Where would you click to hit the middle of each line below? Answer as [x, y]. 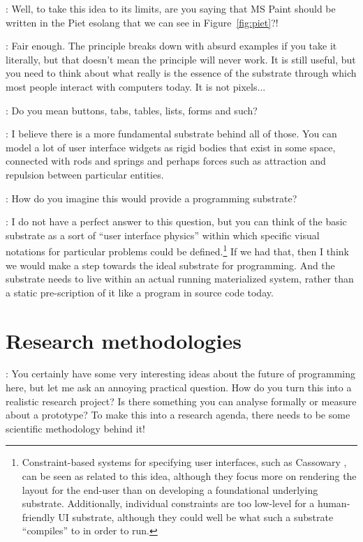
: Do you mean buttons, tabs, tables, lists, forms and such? [132, 110]
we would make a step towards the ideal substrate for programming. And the [170, 265]
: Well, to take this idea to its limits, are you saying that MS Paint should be [171, 8]
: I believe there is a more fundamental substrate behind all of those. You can [171, 134]
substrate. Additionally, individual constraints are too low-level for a [168, 503]
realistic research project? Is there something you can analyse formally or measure [181, 401]
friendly [38, 517]
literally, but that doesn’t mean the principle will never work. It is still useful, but [181, 59]
